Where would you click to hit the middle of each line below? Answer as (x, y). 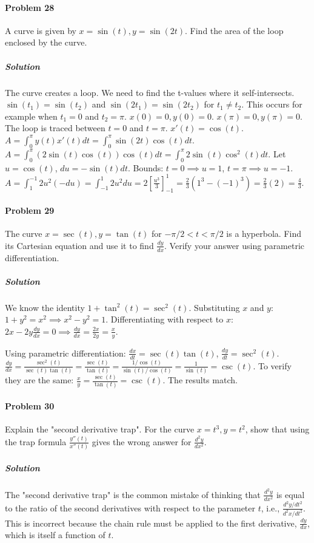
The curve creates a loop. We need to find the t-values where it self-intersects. (150, 92)
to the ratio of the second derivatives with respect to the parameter (130, 507)
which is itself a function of (55, 535)
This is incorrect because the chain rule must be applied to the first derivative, (151, 523)
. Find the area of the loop (234, 30)
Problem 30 (30, 406)
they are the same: (39, 380)
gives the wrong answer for (142, 441)
